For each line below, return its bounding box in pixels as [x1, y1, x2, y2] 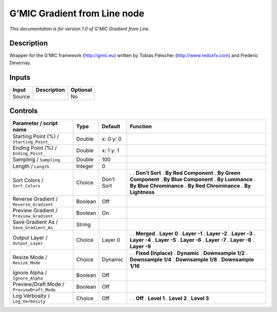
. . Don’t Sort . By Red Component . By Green [130, 169, 241, 177]
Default [102, 123, 121, 130]
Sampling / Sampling [12, 156, 61, 163]
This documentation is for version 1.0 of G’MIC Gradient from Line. [9, 26, 150, 32]
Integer [76, 163, 94, 170]
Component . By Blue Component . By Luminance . [130, 176, 256, 183]
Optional [70, 86, 92, 93]
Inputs [9, 73, 31, 82]
